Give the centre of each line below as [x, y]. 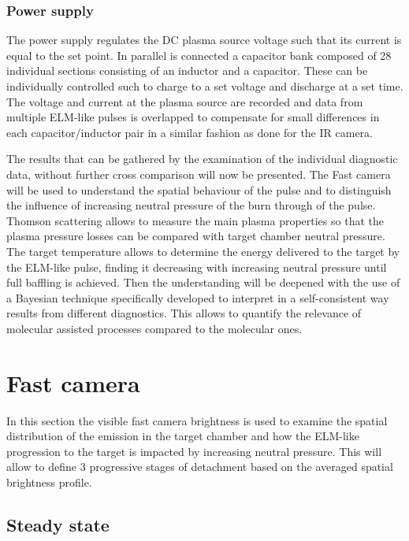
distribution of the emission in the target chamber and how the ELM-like [183, 436]
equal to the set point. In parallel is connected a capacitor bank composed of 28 [199, 55]
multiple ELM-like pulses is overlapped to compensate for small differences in [193, 117]
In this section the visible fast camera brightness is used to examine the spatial [197, 420]
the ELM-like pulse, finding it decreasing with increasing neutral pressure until [197, 267]
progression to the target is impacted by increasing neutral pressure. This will [194, 451]
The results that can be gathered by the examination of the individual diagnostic [202, 159]
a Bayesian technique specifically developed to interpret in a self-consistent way [198, 297]
